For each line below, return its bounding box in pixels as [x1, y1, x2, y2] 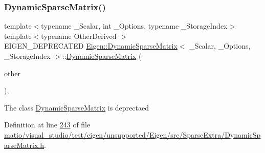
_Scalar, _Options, [189, 40, 251, 51]
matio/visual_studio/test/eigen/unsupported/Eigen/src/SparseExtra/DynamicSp [4, 129, 261, 140]
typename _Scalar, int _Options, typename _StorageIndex [41, 20, 228, 31]
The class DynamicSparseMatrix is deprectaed [4, 102, 149, 113]
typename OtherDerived [41, 30, 117, 41]
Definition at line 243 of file [4, 119, 91, 130]
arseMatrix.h [4, 139, 44, 150]
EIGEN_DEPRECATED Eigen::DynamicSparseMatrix [4, 40, 178, 51]
